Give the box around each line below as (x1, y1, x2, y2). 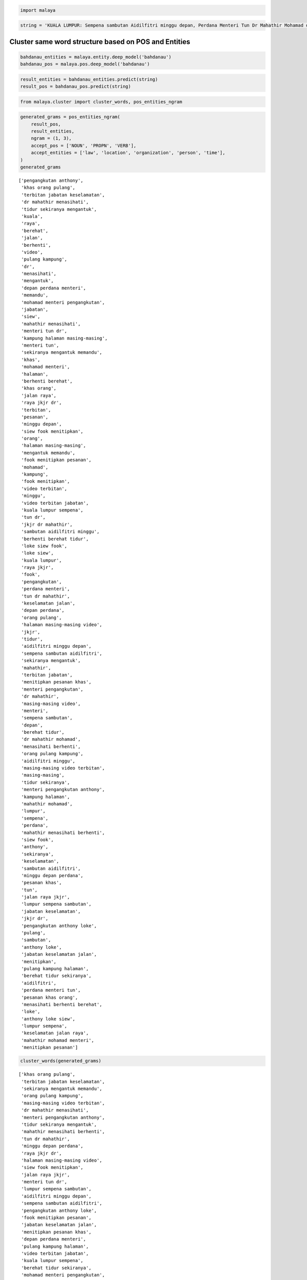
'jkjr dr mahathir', (21, 521, 73, 527)
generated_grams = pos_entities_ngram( (20, 114, 120, 120)
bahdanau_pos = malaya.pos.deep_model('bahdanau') (20, 61, 150, 67)
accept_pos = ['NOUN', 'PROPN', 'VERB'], (31, 142, 137, 148)
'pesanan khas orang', (21, 994, 78, 1000)
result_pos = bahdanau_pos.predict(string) (20, 83, 131, 90)
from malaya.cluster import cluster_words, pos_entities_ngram (20, 99, 183, 104)
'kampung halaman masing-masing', (21, 335, 108, 341)
